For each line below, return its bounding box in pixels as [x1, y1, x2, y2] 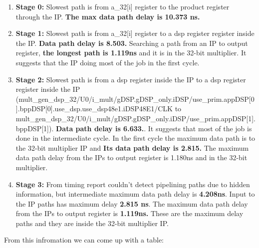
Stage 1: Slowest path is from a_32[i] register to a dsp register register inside [15, 28, 255, 38]
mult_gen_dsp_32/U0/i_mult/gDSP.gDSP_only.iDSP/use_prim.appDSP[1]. [15, 113, 256, 123]
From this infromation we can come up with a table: [4, 235, 164, 245]
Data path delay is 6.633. [55, 123, 144, 133]
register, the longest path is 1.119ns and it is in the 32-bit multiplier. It [15, 47, 247, 58]
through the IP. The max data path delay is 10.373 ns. [15, 11, 200, 21]
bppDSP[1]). [15, 123, 54, 133]
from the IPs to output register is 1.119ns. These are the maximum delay [15, 208, 244, 219]
